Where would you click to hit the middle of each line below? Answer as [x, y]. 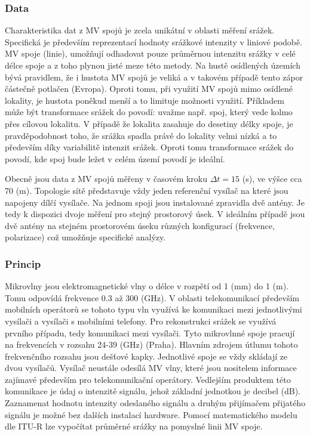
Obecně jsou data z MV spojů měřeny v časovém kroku [106, 179]
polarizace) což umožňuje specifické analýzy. [85, 237]
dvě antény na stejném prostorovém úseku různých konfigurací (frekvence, [140, 225]
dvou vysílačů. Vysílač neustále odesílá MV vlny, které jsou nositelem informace [151, 368]
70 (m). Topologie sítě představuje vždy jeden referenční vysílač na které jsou [147, 190]
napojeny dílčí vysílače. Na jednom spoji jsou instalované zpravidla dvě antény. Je [155, 202]
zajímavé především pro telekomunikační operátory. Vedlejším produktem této [148, 379]
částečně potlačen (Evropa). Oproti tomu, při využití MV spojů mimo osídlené [149, 89]
